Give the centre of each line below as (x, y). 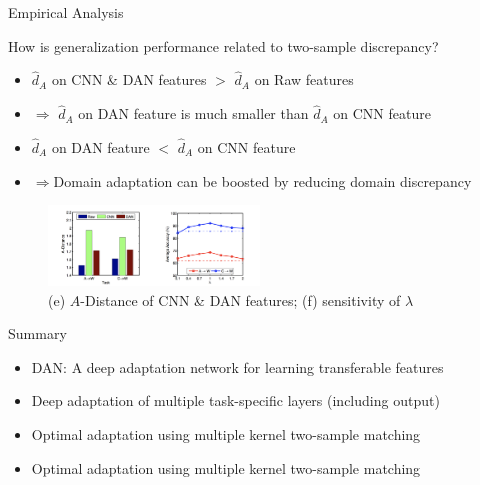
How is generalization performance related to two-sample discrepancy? (223, 45)
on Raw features (304, 79)
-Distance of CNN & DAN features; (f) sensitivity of (240, 299)
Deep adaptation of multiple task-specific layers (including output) (235, 400)
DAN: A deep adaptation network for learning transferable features (237, 366)
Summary (37, 333)
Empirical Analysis (66, 12)
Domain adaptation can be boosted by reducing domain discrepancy (262, 180)
